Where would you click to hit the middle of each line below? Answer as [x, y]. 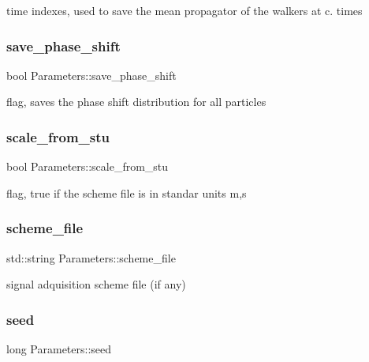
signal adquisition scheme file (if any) [96, 284]
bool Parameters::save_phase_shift [91, 75]
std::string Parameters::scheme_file [91, 257]
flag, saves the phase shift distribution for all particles [136, 102]
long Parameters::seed [59, 349]
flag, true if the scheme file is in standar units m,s [127, 192]
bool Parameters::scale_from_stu [88, 166]
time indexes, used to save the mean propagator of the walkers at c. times [184, 10]
